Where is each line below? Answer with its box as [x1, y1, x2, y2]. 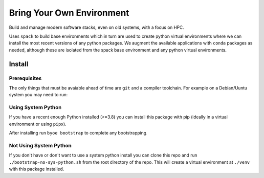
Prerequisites [9, 75, 42, 82]
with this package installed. [9, 166, 65, 172]
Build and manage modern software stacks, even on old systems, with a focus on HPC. [9, 24, 184, 30]
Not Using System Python [9, 142, 72, 149]
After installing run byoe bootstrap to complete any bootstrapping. [9, 130, 148, 136]
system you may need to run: [9, 92, 68, 98]
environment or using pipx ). [9, 121, 66, 127]
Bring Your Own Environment [9, 7, 130, 18]
